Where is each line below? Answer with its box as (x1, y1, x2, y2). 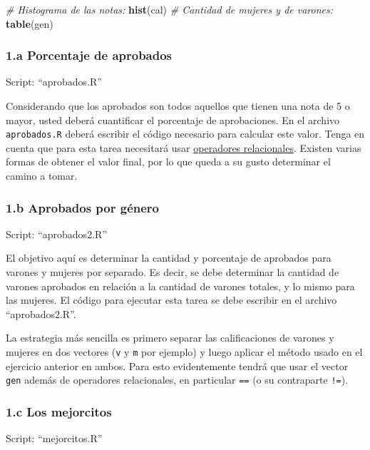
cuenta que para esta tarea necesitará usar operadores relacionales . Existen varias (6, 140, 361, 155)
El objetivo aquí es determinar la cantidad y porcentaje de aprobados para (6, 250, 332, 265)
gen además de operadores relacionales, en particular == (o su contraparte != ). (6, 372, 349, 387)
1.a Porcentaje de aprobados (6, 46, 173, 64)
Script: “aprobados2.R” (6, 226, 107, 241)
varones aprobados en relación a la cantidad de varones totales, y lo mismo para (6, 278, 355, 293)
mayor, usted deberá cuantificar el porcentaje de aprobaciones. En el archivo (6, 112, 340, 127)
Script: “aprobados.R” (6, 74, 102, 89)
